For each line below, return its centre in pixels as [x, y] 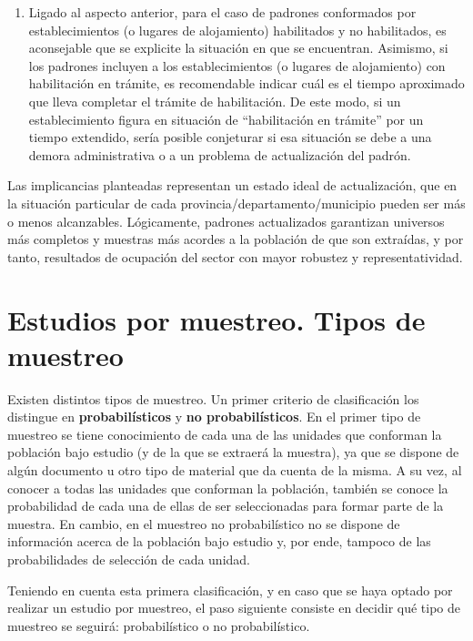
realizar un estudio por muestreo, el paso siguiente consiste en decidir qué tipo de [234, 608]
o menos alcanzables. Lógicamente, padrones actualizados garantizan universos [226, 221]
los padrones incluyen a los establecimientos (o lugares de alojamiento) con [237, 65]
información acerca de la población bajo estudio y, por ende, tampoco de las [219, 541]
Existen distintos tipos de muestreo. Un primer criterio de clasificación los [213, 398]
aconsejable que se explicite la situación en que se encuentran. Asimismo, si [238, 48]
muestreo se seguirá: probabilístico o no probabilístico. [159, 625]
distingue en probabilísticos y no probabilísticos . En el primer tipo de [214, 417]
